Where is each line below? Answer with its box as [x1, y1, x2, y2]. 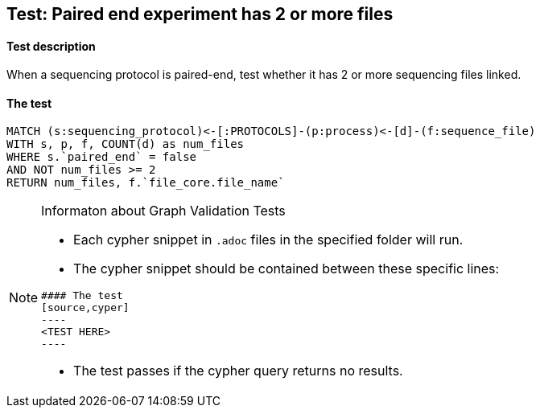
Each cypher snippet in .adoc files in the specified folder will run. [73, 232, 464, 248]
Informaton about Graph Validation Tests [41, 203, 286, 219]
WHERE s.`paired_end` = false [6, 150, 197, 164]
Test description [6, 39, 96, 53]
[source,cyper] [41, 301, 130, 314]
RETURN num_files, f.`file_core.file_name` [6, 176, 285, 190]
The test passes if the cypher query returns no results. [73, 363, 403, 379]
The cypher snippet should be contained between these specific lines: [73, 260, 500, 277]
